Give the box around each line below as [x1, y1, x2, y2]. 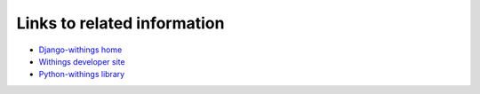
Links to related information [16, 13, 225, 33]
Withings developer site [38, 56, 125, 67]
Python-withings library [38, 69, 125, 80]
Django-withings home [38, 44, 123, 55]
